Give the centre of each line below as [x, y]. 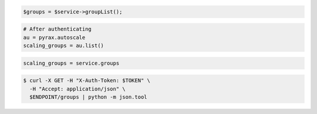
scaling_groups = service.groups [71, 63]
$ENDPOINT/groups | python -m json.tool [88, 97]
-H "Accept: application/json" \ [77, 89]
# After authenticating [58, 29]
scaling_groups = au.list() [63, 45]
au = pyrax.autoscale [54, 37]
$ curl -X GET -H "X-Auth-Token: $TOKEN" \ [87, 81]
